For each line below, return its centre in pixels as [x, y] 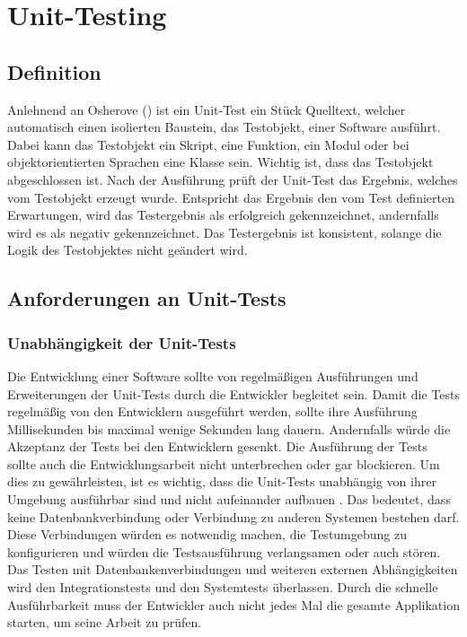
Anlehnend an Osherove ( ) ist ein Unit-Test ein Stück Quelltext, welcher [207, 109]
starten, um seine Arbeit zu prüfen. [105, 622]
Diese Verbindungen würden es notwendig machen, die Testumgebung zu [207, 534]
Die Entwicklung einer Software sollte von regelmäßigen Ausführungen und [213, 375]
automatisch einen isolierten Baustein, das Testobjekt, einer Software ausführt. [224, 127]
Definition [54, 71]
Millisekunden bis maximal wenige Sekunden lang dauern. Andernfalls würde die [229, 428]
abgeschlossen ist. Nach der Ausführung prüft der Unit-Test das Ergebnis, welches [233, 179]
